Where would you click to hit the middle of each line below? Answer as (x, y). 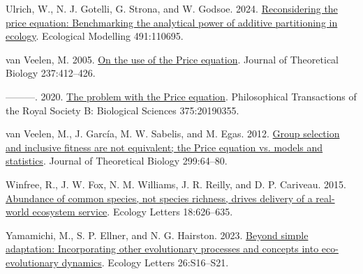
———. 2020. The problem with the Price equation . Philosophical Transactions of (181, 96)
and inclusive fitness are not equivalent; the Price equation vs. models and (164, 147)
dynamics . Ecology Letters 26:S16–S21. (145, 262)
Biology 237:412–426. (51, 73)
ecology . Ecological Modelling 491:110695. (95, 36)
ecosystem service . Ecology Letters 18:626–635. (133, 212)
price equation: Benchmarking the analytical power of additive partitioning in (172, 22)
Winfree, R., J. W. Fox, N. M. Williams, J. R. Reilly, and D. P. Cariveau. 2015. (176, 184)
